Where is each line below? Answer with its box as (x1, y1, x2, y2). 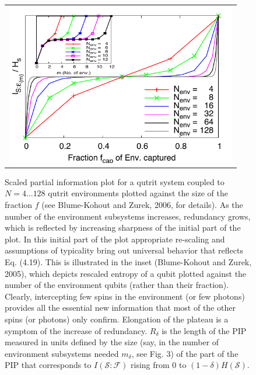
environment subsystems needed (5, 347, 119, 359)
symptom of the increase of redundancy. (5, 324, 148, 336)
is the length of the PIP (162, 324, 247, 336)
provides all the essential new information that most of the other (5, 301, 236, 314)
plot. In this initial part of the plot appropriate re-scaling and (5, 232, 225, 245)
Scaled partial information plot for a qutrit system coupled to (5, 175, 225, 187)
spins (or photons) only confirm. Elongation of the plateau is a (5, 312, 229, 325)
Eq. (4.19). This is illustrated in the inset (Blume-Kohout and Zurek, (5, 255, 252, 268)
